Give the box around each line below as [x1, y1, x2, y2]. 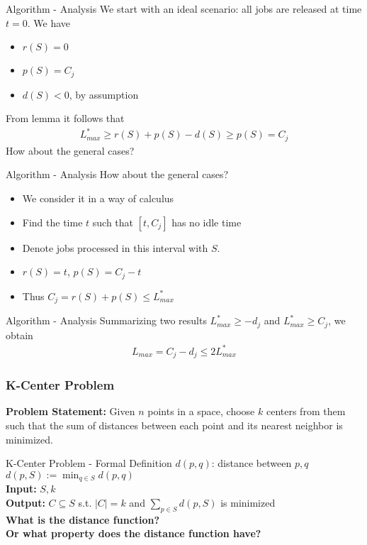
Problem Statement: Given [6, 404, 135, 419]
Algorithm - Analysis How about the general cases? [6, 167, 229, 182]
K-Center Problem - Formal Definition [6, 456, 172, 470]
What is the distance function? [6, 512, 160, 527]
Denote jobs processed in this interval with [22, 240, 208, 255]
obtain [6, 327, 33, 342]
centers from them [266, 404, 346, 419]
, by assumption [69, 87, 139, 101]
